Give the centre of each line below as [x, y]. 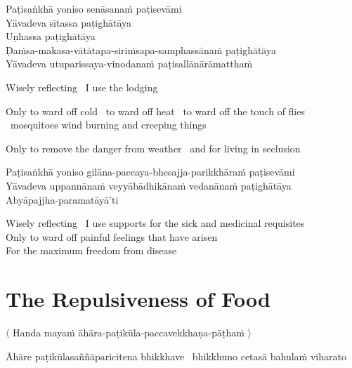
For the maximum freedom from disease [91, 250]
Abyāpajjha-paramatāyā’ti [62, 199]
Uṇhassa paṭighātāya [51, 36]
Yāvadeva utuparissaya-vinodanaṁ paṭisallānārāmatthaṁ [129, 64]
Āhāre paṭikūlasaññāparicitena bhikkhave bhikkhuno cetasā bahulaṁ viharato [176, 356]
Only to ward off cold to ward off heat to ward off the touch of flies [155, 111]
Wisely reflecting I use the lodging [82, 87]
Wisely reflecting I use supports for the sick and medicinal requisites [155, 223]
